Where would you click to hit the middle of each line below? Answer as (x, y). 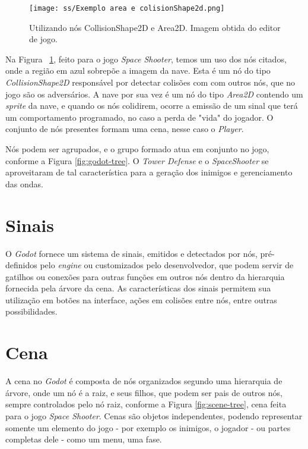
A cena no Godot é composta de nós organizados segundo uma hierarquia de (144, 381)
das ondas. (24, 183)
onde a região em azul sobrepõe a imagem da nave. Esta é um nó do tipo (138, 70)
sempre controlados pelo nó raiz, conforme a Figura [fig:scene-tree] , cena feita (146, 404)
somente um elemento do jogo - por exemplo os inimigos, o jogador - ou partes (148, 427)
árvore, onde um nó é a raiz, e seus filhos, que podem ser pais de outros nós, (144, 392)
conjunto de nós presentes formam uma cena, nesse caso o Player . (125, 129)
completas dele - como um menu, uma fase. (84, 439)
